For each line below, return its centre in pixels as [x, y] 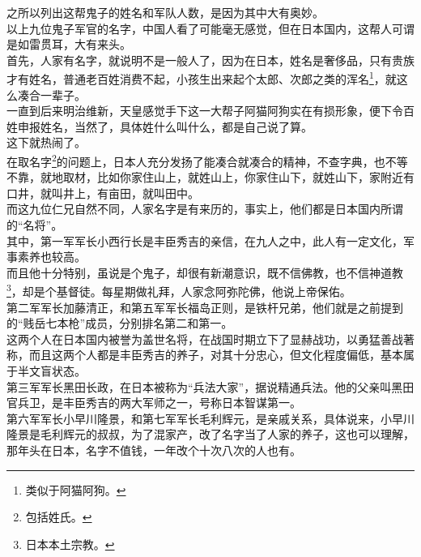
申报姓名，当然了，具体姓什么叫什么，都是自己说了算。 [165, 126]
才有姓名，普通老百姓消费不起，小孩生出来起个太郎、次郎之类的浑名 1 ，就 [202, 78]
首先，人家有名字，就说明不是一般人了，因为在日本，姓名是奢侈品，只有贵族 [210, 60]
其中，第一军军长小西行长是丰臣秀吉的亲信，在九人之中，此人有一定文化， [205, 240]
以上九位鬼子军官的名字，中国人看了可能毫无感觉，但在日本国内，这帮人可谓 [210, 28]
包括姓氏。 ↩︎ [59, 517]
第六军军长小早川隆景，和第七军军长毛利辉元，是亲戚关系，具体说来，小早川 [210, 418]
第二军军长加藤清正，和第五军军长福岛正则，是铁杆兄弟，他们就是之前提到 [205, 307]
